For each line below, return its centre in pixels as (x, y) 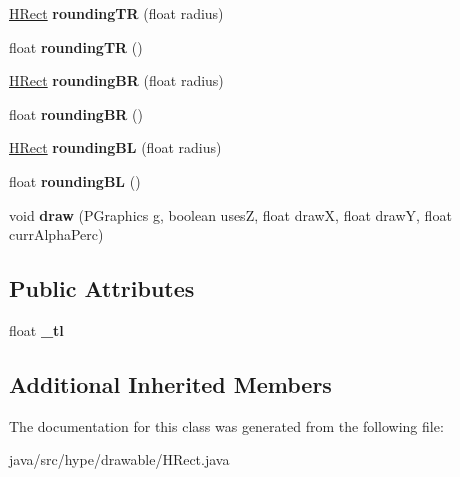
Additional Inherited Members (170, 383)
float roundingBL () (75, 180)
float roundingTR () (76, 46)
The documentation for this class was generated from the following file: (226, 425)
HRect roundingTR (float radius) (116, 13)
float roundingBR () (76, 113)
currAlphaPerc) (56, 234)
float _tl (36, 329)
